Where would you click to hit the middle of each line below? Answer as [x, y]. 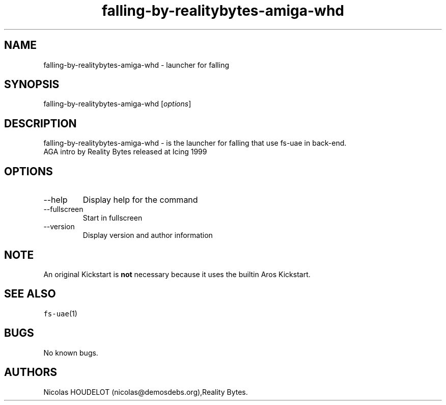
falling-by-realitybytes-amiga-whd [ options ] [117, 104]
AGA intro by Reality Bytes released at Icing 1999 [125, 152]
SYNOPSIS [32, 85]
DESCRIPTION [40, 123]
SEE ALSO [30, 294]
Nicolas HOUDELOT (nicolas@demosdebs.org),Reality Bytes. [146, 392]
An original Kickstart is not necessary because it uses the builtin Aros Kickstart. [177, 274]
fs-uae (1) [60, 313]
